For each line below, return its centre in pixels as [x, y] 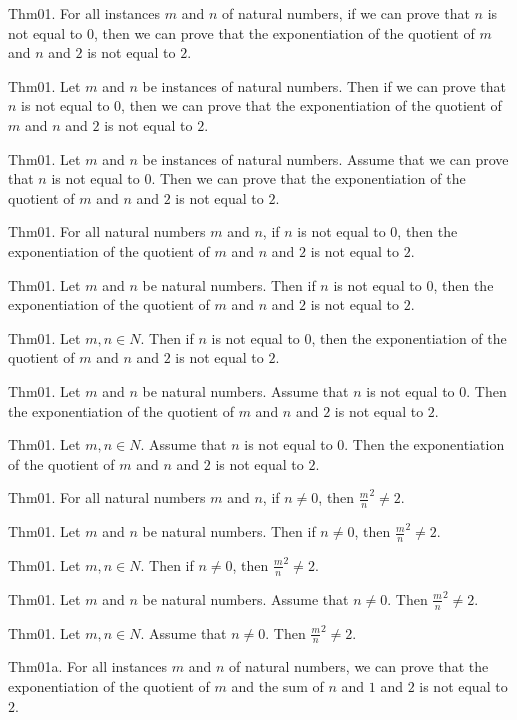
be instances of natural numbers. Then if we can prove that [324, 85]
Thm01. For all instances [84, 13]
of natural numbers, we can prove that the [358, 666]
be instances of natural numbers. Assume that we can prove [325, 158]
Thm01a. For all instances [88, 666]
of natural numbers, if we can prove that [345, 13]
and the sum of [277, 686]
